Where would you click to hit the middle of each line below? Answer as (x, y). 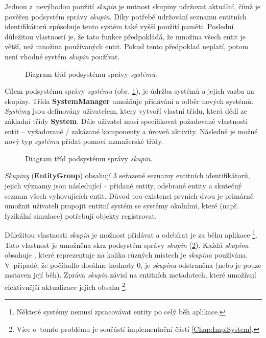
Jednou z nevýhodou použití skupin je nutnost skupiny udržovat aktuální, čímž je (133, 6)
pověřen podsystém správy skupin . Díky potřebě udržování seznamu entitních (126, 16)
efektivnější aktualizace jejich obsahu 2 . (66, 286)
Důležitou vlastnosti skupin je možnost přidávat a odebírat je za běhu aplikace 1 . (131, 234)
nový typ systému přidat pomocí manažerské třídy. (84, 141)
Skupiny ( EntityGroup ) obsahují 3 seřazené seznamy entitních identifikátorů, (127, 175)
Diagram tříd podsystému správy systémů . (91, 73)
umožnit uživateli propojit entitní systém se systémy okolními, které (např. (122, 206)
